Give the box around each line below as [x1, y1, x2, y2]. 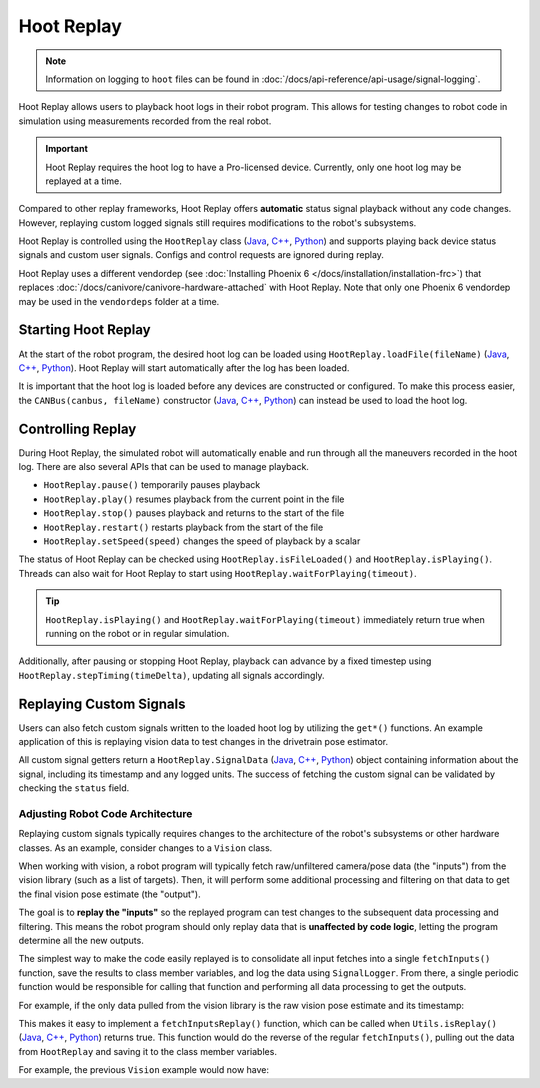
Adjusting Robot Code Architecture [18, 806, 193, 820]
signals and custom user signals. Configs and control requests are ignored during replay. [18, 249, 385, 261]
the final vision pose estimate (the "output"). [18, 888, 202, 900]
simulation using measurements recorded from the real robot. [18, 115, 272, 127]
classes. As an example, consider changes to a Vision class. [18, 841, 273, 854]
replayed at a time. [45, 175, 122, 187]
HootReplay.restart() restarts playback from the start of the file [43, 521, 324, 533]
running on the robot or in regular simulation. [45, 627, 230, 639]
